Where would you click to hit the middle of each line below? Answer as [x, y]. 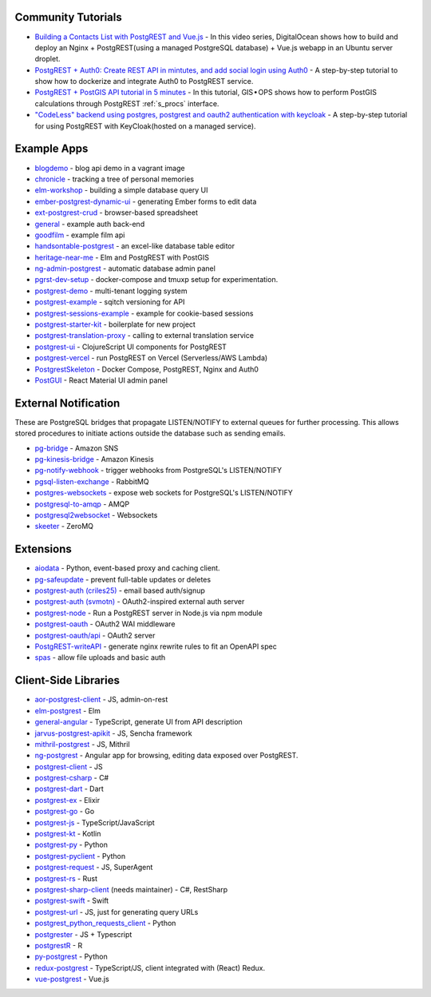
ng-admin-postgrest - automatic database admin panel [125, 268]
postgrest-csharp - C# [72, 778]
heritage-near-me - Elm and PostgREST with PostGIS [122, 257]
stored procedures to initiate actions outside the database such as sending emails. [150, 433]
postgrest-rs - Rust [66, 878]
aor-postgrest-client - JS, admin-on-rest [101, 700]
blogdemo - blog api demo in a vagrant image [110, 168]
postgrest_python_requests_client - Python [105, 924]
